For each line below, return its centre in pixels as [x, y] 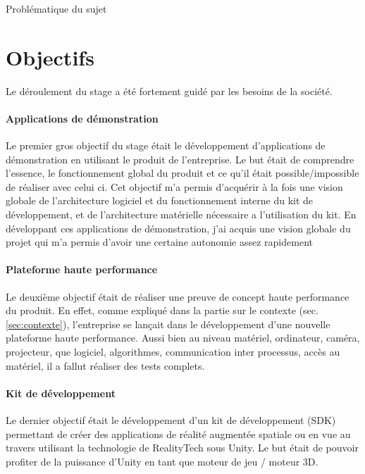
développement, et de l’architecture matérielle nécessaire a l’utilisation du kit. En [181, 214]
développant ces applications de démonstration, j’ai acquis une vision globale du [178, 228]
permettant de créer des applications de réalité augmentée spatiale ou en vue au [178, 434]
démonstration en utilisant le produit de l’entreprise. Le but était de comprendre [180, 159]
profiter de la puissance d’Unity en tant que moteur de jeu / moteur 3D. [162, 461]
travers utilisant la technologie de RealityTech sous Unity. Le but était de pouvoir [182, 448]
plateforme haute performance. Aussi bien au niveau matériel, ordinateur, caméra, [183, 338]
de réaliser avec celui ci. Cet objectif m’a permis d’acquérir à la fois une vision [174, 186]
